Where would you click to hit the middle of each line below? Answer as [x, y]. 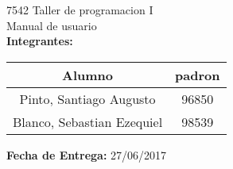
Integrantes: [40, 41]
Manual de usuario [52, 25]
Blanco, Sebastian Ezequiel [88, 121]
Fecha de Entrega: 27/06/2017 [87, 154]
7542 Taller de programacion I [80, 10]
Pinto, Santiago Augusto [87, 98]
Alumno [88, 75]
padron [198, 75]
